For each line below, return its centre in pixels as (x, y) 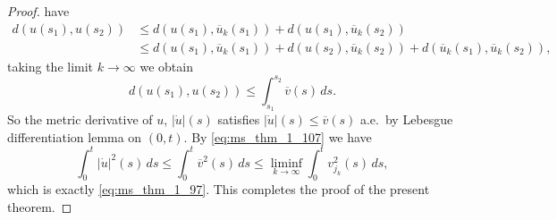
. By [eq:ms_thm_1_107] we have (278, 136)
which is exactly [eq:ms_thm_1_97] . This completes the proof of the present (219, 189)
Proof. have (38, 11)
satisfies (239, 118)
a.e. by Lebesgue (406, 118)
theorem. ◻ (40, 207)
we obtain (166, 66)
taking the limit (51, 66)
